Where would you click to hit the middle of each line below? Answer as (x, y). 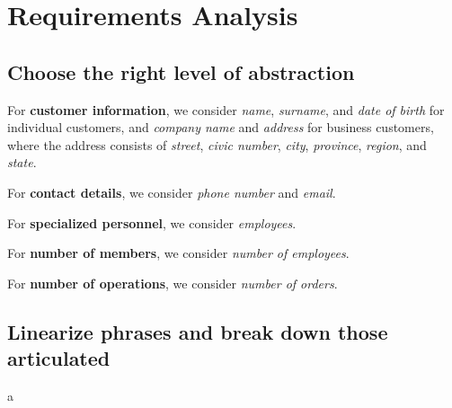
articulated (59, 358)
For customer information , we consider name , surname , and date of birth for (226, 109)
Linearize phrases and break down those (198, 331)
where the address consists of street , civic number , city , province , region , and (217, 144)
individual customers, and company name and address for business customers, (221, 127)
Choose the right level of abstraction (181, 71)
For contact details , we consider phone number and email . (172, 192)
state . (22, 162)
